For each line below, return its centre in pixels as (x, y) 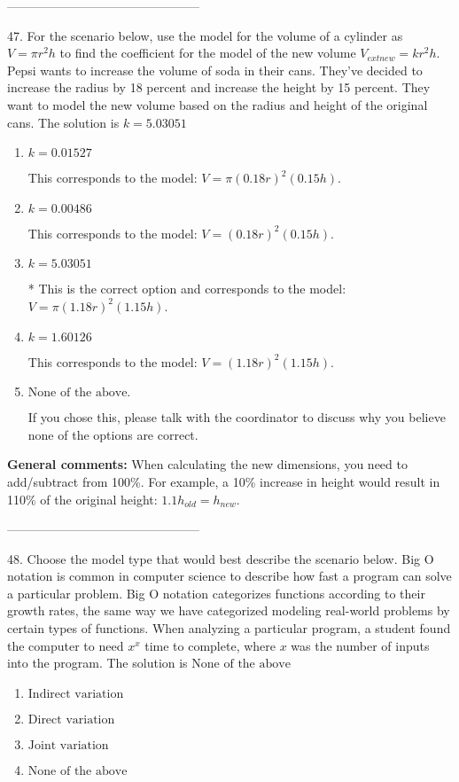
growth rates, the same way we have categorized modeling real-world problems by (229, 610)
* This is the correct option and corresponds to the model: (187, 289)
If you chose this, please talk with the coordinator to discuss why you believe (237, 417)
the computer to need (66, 645)
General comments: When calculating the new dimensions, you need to (207, 464)
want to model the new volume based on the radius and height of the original (218, 104)
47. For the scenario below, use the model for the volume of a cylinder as (205, 35)
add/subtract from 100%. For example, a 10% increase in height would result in (224, 481)
